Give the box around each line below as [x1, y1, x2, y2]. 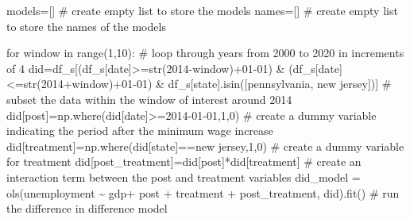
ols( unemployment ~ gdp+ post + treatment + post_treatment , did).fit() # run [6, 184, 400, 201]
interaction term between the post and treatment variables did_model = [6, 168, 361, 185]
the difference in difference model [6, 200, 168, 217]
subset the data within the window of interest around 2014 [6, 90, 292, 107]
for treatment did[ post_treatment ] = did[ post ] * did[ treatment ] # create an [6, 153, 362, 170]
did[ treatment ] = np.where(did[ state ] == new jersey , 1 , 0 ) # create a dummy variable [6, 137, 404, 154]
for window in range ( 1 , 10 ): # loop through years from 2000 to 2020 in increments [6, 44, 404, 61]
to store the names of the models [6, 17, 166, 34]
